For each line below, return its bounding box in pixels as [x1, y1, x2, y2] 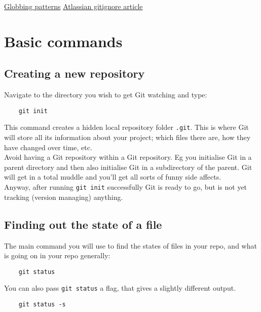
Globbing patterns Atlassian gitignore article [4, 1, 143, 11]
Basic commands [4, 30, 123, 51]
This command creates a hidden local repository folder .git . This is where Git [4, 122, 249, 132]
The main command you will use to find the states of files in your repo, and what [4, 240, 257, 251]
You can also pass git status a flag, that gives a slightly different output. [4, 283, 236, 293]
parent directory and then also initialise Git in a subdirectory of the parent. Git [4, 161, 252, 172]
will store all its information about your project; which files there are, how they [4, 132, 251, 143]
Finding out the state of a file [4, 216, 162, 232]
